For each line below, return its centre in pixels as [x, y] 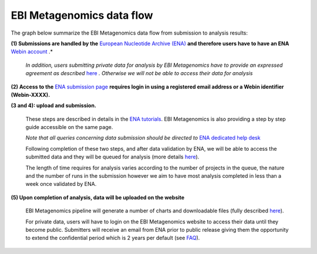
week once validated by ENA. [61, 184]
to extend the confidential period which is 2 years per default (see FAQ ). [113, 238]
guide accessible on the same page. [69, 127]
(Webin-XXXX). [31, 94]
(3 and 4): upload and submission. [54, 106]
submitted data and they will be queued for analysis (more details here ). [112, 157]
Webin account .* [32, 52]
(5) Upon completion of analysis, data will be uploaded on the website [98, 197]
